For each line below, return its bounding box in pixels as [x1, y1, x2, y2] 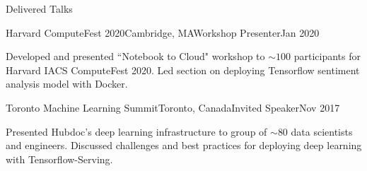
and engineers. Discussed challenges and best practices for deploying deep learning [6, 138, 362, 153]
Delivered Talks [6, 1, 73, 16]
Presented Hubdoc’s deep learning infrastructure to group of [6, 124, 267, 138]
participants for [293, 49, 361, 64]
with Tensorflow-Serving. [6, 151, 113, 166]
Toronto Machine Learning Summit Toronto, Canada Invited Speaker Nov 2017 [6, 100, 340, 114]
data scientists [291, 124, 353, 138]
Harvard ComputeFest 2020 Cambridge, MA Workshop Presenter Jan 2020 [6, 25, 320, 40]
